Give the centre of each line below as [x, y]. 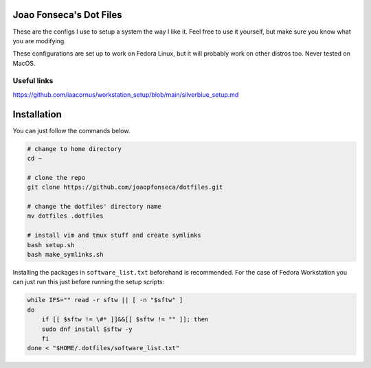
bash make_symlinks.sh [65, 255]
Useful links [33, 81]
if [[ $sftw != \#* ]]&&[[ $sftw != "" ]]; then [125, 320]
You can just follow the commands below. [71, 130]
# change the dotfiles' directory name [94, 207]
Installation [37, 114]
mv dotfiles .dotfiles [65, 216]
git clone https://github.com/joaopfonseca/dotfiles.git [125, 187]
